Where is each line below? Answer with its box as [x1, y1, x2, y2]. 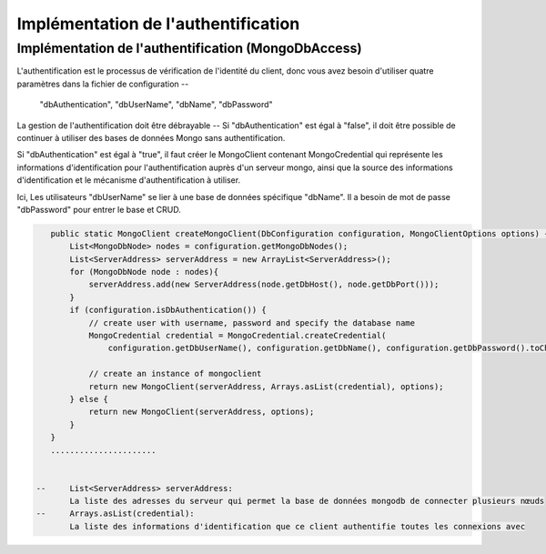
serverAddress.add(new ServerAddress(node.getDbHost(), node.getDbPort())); [88, 279, 440, 290]
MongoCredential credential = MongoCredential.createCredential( [88, 330, 387, 341]
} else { [69, 394, 109, 404]
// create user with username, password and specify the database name [88, 317, 416, 327]
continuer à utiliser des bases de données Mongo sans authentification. [16, 132, 286, 143]
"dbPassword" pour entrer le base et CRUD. [16, 204, 181, 215]
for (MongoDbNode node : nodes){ [69, 267, 218, 277]
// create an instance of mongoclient [88, 368, 262, 379]
